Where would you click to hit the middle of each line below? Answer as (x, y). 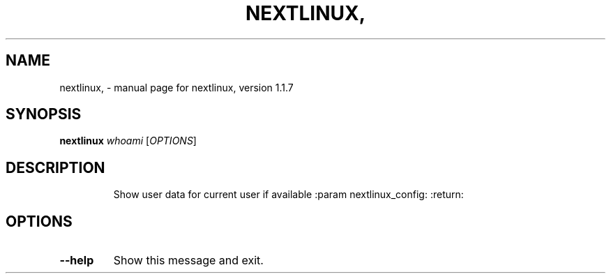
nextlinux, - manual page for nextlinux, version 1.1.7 (176, 87)
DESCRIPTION (55, 167)
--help (77, 261)
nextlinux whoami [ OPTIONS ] (128, 141)
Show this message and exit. (188, 261)
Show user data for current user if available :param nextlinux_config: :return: (288, 195)
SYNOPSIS (44, 114)
